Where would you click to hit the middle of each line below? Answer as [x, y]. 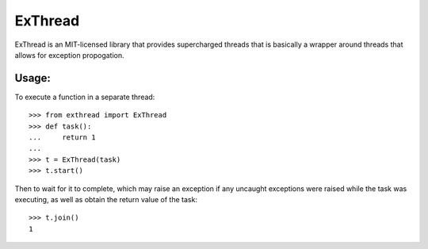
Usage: [33, 78]
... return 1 [62, 138]
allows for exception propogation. [69, 55]
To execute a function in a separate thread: [85, 97]
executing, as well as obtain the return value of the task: [106, 199]
